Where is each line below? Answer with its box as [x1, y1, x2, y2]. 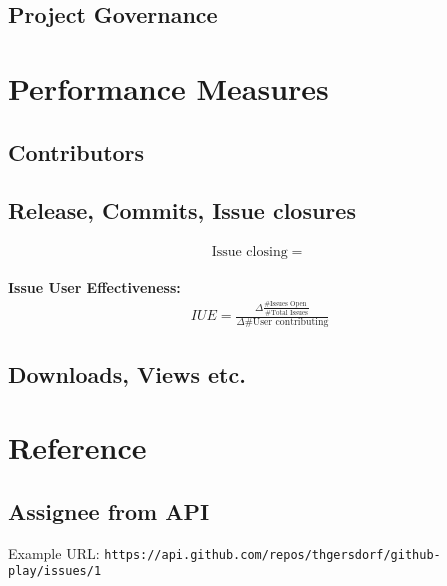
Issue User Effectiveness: [8, 277, 181, 297]
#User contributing [244, 317, 329, 328]
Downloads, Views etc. [8, 358, 246, 389]
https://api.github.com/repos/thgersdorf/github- [104, 547, 441, 562]
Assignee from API [8, 495, 210, 526]
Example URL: [8, 542, 100, 563]
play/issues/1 [8, 564, 102, 579]
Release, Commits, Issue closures [8, 195, 356, 226]
